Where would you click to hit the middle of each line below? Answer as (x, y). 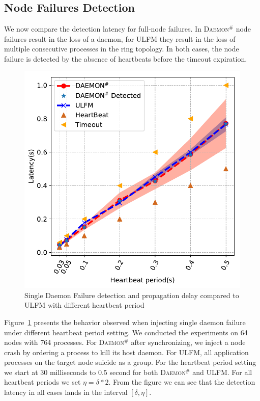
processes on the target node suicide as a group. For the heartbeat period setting (130, 362)
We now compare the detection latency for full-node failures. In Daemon (117, 29)
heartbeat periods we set (42, 382)
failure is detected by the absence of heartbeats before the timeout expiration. (126, 58)
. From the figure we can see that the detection (182, 382)
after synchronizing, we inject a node (188, 342)
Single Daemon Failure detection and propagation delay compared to (132, 295)
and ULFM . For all (222, 372)
